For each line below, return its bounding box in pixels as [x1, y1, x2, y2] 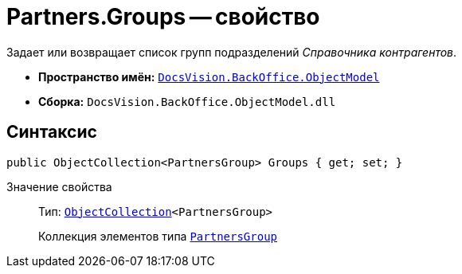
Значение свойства [6, 179, 112, 194]
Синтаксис [6, 122, 97, 143]
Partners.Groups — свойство [6, 3, 320, 30]
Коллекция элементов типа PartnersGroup [38, 229, 277, 243]
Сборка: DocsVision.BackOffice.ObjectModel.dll [38, 94, 336, 108]
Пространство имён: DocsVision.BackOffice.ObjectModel [38, 69, 380, 84]
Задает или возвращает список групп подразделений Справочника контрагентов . [6, 45, 457, 59]
